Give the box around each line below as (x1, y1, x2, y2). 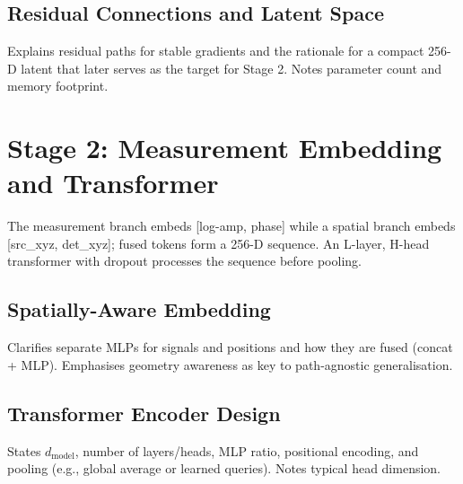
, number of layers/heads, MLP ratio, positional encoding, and (74, 441, 419, 460)
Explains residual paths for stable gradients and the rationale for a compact (7, 41, 424, 60)
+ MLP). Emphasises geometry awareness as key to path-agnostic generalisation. (7, 355, 453, 374)
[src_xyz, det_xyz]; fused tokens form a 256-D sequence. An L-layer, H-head (7, 233, 430, 252)
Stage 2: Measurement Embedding (7, 129, 442, 166)
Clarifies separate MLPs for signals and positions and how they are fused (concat (7, 338, 453, 356)
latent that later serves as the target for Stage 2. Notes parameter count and (21, 58, 442, 77)
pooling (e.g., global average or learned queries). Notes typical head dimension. (7, 459, 441, 478)
